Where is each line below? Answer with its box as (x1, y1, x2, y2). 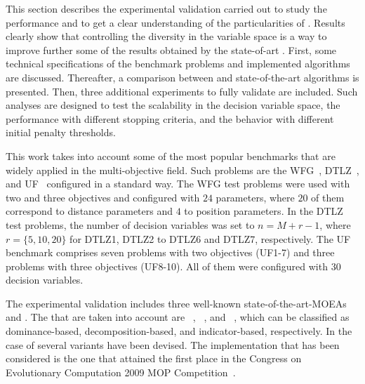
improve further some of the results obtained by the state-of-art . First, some (6, 42, 337, 57)
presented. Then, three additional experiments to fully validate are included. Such (6, 84, 358, 98)
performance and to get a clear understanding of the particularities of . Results (6, 15, 345, 29)
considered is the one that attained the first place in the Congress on (6, 351, 302, 366)
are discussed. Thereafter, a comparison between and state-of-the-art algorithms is (6, 69, 359, 84)
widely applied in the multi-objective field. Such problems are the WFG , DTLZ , (6, 162, 359, 177)
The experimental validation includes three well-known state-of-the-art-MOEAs (6, 296, 347, 310)
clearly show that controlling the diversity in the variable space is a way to (6, 29, 327, 44)
